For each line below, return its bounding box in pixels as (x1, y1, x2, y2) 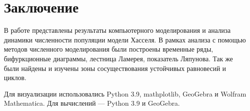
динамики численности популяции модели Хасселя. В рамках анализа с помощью (4, 34, 246, 44)
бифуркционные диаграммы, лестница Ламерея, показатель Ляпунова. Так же (4, 53, 233, 63)
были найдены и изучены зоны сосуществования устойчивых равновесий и (4, 63, 226, 73)
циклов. (4, 72, 27, 83)
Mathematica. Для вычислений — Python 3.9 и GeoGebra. (4, 98, 180, 108)
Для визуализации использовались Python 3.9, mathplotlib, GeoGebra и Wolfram (4, 88, 247, 98)
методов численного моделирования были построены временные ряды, (4, 44, 213, 54)
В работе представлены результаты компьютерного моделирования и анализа (4, 25, 231, 35)
